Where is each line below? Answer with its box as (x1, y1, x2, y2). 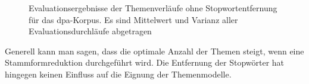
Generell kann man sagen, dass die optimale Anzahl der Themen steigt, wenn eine (5, 44, 304, 57)
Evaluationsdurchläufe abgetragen (29, 25, 152, 37)
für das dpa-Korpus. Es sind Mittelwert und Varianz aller (29, 13, 238, 25)
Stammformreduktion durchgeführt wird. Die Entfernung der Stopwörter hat (5, 56, 285, 69)
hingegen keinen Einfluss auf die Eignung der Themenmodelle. (5, 67, 232, 80)
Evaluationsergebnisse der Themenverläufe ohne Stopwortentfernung (29, 2, 277, 14)
